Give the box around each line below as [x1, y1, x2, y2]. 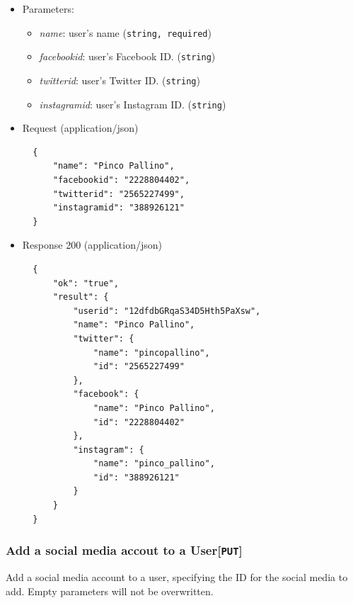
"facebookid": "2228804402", [52, 175, 190, 185]
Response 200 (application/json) [22, 237, 163, 252]
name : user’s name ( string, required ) [39, 25, 212, 40]
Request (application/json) [22, 120, 139, 135]
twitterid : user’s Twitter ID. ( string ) [39, 72, 200, 87]
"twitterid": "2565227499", [52, 188, 185, 199]
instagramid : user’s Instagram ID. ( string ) [39, 96, 226, 111]
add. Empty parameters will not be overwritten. [6, 583, 214, 598]
